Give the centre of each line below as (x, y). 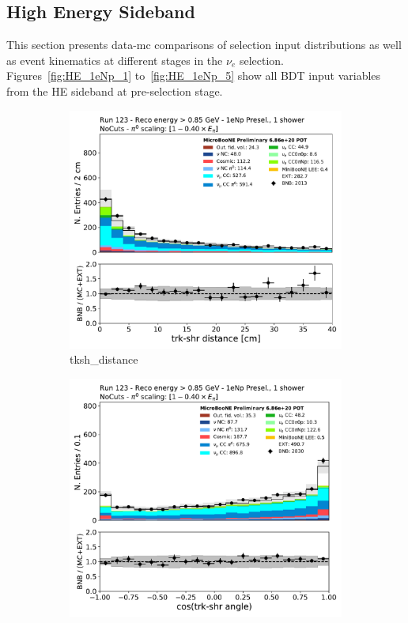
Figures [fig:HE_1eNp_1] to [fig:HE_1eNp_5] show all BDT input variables (194, 76)
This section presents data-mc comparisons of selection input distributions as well (204, 45)
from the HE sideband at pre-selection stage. (115, 91)
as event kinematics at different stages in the (115, 60)
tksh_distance (104, 359)
